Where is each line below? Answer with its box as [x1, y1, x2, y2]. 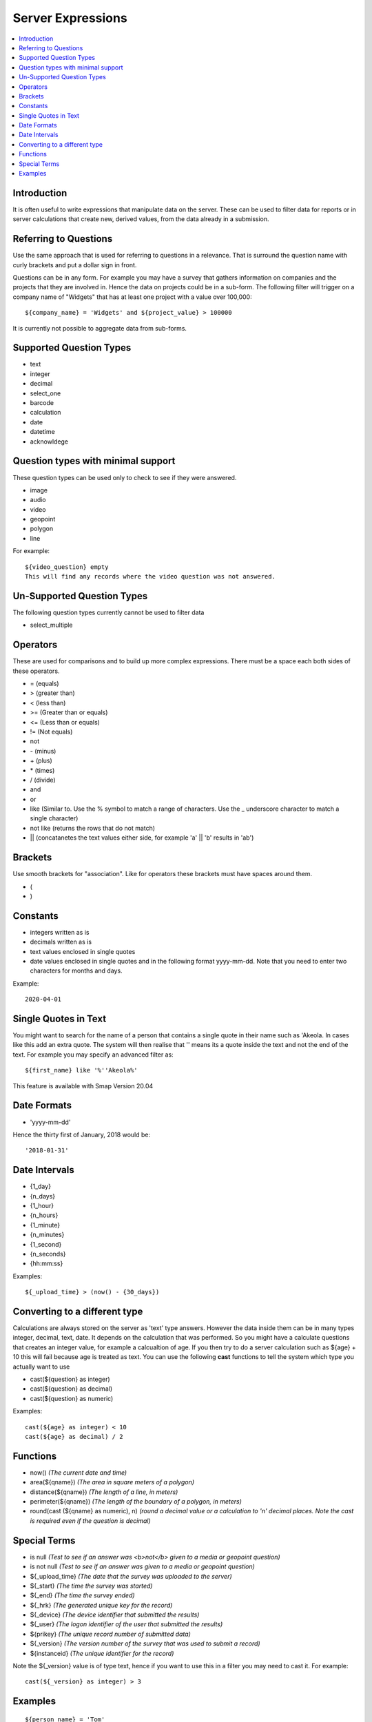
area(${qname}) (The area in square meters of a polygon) [30, 1478, 195, 1486]
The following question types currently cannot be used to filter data [12, 608, 205, 616]
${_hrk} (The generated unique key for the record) [30, 1601, 173, 1609]
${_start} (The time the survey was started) [30, 1581, 153, 1590]
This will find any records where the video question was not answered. [25, 572, 276, 581]
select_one [30, 389, 61, 397]
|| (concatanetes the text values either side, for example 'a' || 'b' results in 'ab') [30, 833, 254, 842]
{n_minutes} [30, 1230, 65, 1239]
